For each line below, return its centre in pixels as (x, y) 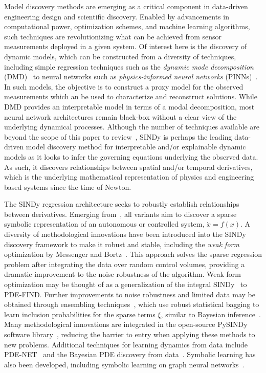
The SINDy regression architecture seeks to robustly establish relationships (122, 204)
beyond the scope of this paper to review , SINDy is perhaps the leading (118, 136)
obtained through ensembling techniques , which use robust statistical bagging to (132, 304)
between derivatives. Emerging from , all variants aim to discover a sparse (120, 214)
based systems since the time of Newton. (68, 186)
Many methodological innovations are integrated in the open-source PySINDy (126, 324)
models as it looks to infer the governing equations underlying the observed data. (131, 156)
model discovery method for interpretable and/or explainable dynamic (136, 147)
